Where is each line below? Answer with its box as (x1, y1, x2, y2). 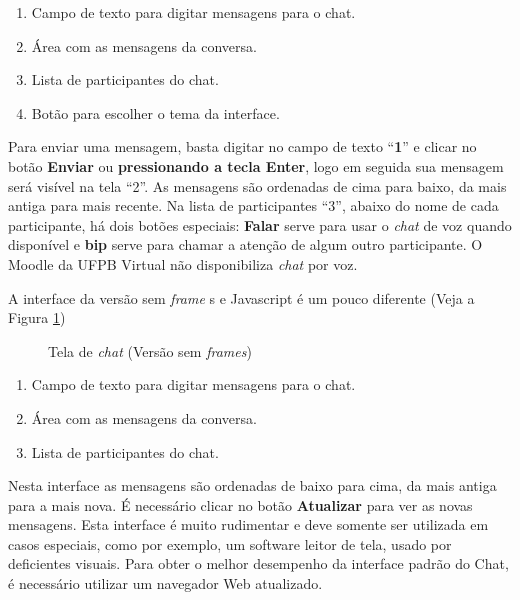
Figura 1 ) (8, 307, 66, 328)
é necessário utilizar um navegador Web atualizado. (8, 573, 323, 594)
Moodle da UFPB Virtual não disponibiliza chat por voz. (8, 253, 358, 274)
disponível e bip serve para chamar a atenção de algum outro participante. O (8, 234, 483, 255)
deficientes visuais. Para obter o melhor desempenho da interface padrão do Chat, (8, 553, 509, 574)
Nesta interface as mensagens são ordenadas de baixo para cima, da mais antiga (8, 475, 497, 496)
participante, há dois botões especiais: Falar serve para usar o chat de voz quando (8, 214, 512, 235)
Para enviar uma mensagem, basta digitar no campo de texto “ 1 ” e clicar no (8, 136, 477, 157)
